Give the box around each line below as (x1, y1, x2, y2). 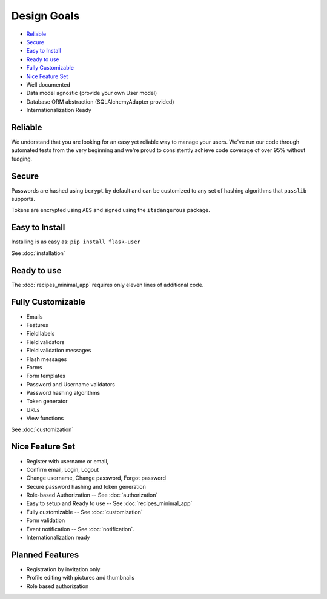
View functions (26, 415, 64, 422)
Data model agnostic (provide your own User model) (26, 90, 157, 97)
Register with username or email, (26, 457, 109, 465)
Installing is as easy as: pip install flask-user (11, 238, 140, 245)
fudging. (11, 155, 33, 162)
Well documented (26, 81, 71, 88)
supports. (11, 196, 36, 203)
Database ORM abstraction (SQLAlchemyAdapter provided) (26, 98, 174, 105)
